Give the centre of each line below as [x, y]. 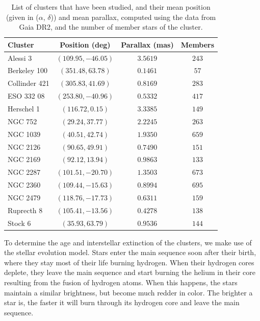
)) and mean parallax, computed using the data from [133, 17]
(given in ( [22, 17]
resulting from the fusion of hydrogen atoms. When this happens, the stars [121, 282]
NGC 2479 [24, 197]
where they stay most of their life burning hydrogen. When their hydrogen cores [129, 262]
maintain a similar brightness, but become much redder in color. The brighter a [128, 292]
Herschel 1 [24, 108]
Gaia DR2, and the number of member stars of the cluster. [111, 27]
